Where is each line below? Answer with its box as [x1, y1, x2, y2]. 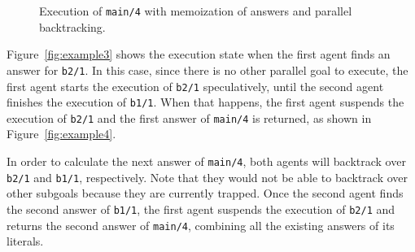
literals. [7, 232, 44, 250]
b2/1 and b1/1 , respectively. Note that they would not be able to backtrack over [7, 168, 408, 185]
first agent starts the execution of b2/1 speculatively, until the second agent [7, 77, 384, 94]
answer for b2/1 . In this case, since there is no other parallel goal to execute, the [7, 61, 408, 78]
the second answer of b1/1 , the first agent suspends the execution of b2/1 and [7, 200, 395, 217]
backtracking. [39, 18, 106, 35]
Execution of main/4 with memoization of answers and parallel [39, 2, 352, 19]
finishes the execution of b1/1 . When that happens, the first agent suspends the [7, 93, 404, 111]
